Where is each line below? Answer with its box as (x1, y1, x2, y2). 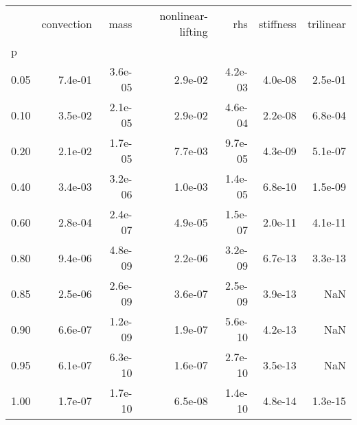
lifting (179, 23, 208, 39)
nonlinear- (159, 8, 208, 23)
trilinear (307, 15, 346, 32)
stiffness (258, 15, 297, 32)
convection (41, 15, 92, 32)
